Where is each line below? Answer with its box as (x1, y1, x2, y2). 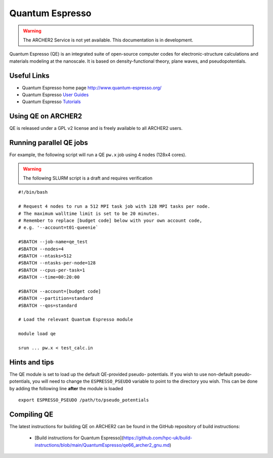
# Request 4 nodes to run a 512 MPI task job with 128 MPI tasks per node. (18, 204, 210, 209)
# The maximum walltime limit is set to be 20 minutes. (18, 210, 160, 216)
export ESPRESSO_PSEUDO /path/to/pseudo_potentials (18, 397, 149, 403)
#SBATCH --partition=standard (18, 296, 94, 301)
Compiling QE (9, 410, 54, 419)
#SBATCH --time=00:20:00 (18, 274, 80, 280)
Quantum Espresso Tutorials (22, 99, 81, 105)
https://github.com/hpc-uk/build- (123, 435, 193, 441)
